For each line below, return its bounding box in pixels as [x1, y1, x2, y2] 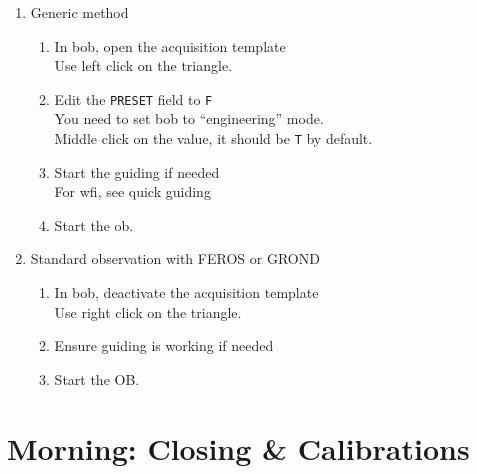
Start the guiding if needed [54, 161, 220, 182]
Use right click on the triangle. [54, 301, 242, 322]
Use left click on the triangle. [54, 55, 233, 76]
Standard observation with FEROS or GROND [30, 248, 320, 269]
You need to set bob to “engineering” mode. [54, 108, 324, 129]
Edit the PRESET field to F [54, 88, 213, 109]
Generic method [30, 2, 129, 22]
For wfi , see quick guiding [54, 181, 211, 202]
